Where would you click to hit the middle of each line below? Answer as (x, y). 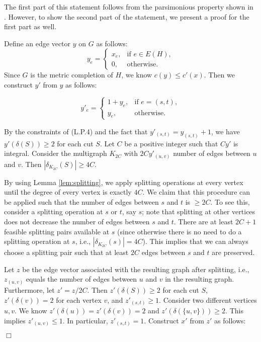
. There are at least (203, 222)
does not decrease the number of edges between (77, 222)
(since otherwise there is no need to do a (180, 231)
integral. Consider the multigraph (56, 153)
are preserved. (233, 252)
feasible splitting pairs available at (57, 231)
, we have (225, 131)
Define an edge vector (37, 43)
